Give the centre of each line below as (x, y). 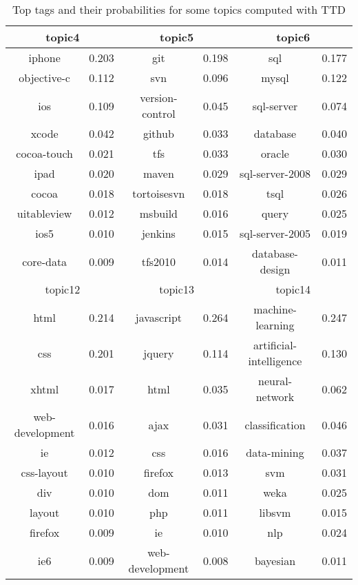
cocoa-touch (44, 153)
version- (159, 97)
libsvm (275, 512)
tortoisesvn (159, 193)
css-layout (44, 472)
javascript (158, 317)
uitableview (44, 213)
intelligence (275, 361)
